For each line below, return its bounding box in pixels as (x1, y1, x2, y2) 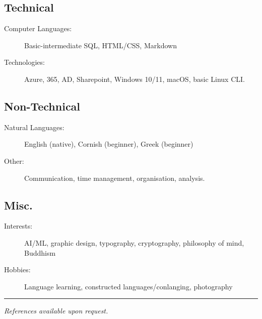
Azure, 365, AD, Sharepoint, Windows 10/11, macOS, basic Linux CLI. (24, 73, 245, 84)
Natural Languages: (4, 122, 64, 132)
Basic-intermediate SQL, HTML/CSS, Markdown (24, 40, 177, 50)
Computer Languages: (4, 23, 72, 34)
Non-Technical (4, 98, 81, 114)
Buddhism (24, 247, 56, 258)
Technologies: (4, 57, 45, 67)
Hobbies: (4, 264, 31, 275)
